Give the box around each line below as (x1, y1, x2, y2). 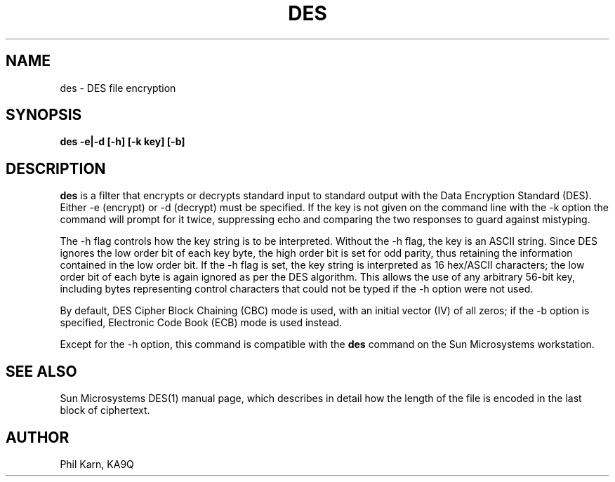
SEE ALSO (6, 362, 77, 380)
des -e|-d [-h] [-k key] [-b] (60, 135, 185, 148)
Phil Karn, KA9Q (60, 457, 134, 470)
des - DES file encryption (60, 81, 176, 94)
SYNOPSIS (6, 106, 82, 124)
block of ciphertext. (60, 404, 150, 417)
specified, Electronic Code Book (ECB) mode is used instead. (60, 316, 343, 329)
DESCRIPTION (6, 159, 106, 178)
